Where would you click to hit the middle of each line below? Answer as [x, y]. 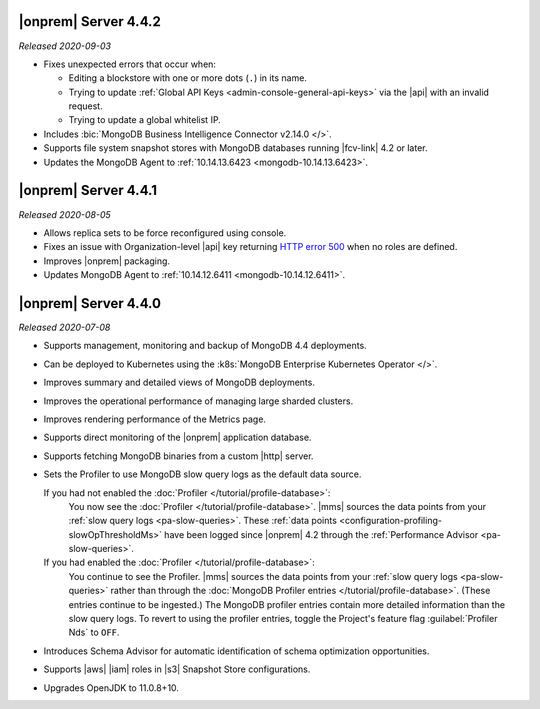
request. [86, 106]
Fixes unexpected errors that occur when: [130, 64]
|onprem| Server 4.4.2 [90, 21]
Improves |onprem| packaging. [106, 261]
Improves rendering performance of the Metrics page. [155, 419]
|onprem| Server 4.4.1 [88, 190]
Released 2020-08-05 [65, 214]
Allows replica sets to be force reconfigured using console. [165, 232]
